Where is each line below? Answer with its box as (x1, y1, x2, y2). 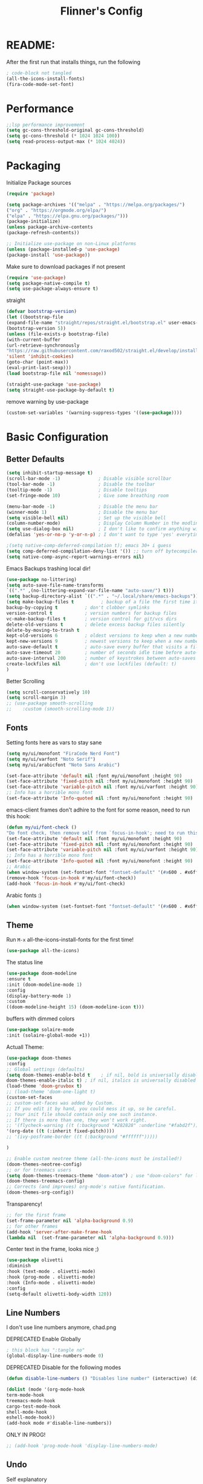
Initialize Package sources (6, 179, 71, 186)
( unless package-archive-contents (6, 224, 94, 231)
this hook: (6, 812, 31, 819)
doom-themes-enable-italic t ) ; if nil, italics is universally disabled (6, 1077, 196, 1084)
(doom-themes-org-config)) (6, 1189, 74, 1196)
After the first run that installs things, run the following (6, 58, 141, 65)
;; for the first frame (6, 1212, 66, 1218)
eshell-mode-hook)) (6, 1414, 56, 1420)
